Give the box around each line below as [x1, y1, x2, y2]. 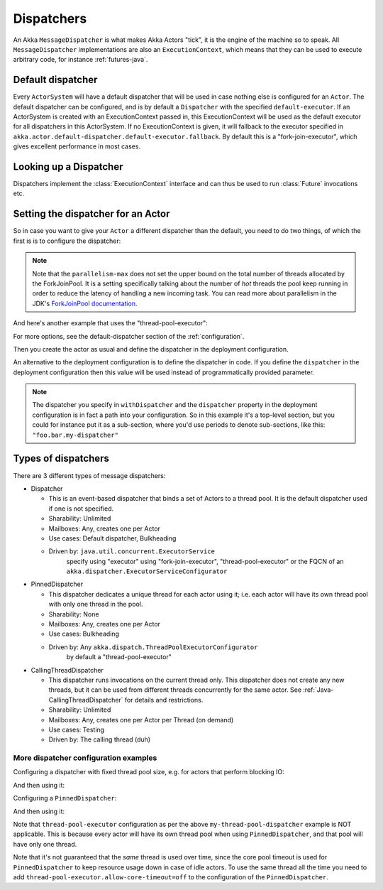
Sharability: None [48, 609, 99, 618]
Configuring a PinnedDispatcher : [13, 794, 117, 803]
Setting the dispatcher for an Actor [13, 208, 170, 220]
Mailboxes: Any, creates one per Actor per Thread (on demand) [48, 715, 234, 724]
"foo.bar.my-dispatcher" [32, 430, 118, 439]
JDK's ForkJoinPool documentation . [32, 299, 138, 308]
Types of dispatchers [13, 452, 110, 465]
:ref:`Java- [302, 685, 334, 694]
